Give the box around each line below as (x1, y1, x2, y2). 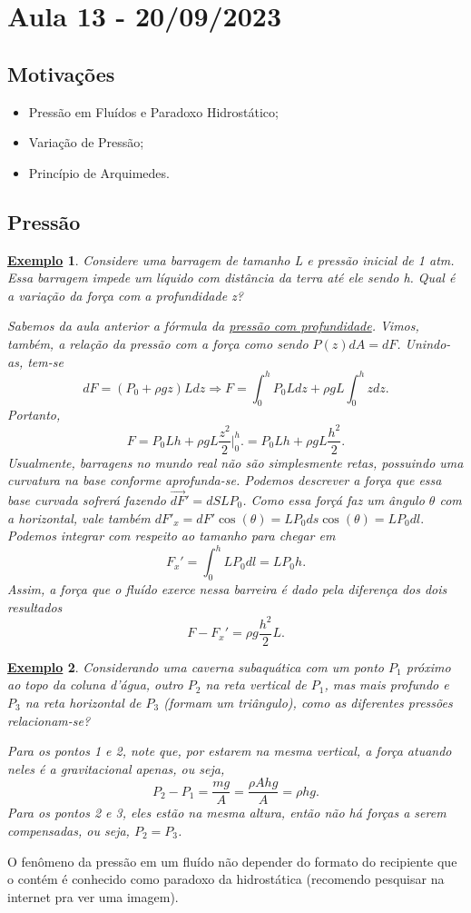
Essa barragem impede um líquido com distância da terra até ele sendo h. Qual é (7, 268, 456, 287)
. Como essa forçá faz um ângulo (242, 490, 425, 509)
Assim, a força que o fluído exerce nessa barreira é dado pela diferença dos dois (7, 580, 447, 599)
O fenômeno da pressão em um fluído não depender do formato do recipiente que (7, 851, 457, 870)
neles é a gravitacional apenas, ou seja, (7, 759, 225, 778)
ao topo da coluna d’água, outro (7, 675, 183, 694)
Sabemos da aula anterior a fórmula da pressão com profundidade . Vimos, (7, 316, 419, 335)
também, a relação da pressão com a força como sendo (7, 333, 309, 352)
